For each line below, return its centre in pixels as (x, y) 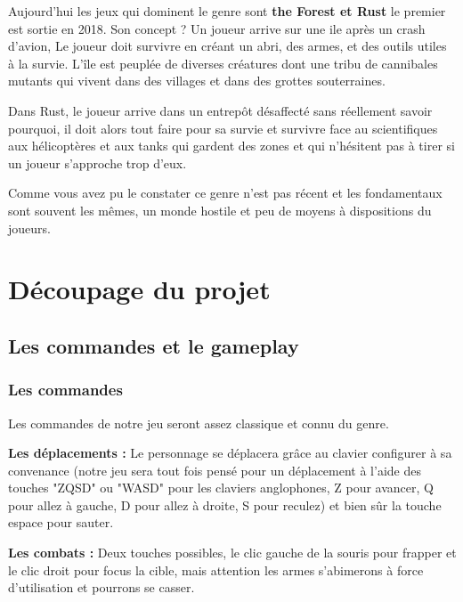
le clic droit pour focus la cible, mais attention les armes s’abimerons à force (216, 569)
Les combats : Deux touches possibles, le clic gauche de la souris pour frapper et (232, 553)
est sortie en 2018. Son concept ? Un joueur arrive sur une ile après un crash (217, 28)
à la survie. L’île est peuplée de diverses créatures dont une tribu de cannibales (223, 63)
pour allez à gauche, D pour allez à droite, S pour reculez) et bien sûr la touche (225, 504)
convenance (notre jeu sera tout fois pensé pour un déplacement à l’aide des (215, 470)
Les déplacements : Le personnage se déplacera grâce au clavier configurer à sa (230, 453)
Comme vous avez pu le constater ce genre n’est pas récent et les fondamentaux (225, 193)
